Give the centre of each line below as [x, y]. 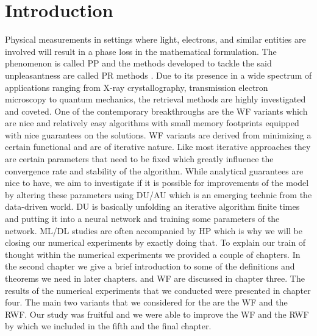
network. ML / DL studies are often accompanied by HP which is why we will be [154, 230]
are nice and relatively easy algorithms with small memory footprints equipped [152, 123]
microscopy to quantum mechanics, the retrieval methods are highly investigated [155, 99]
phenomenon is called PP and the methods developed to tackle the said [138, 63]
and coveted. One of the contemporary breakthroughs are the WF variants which [156, 111]
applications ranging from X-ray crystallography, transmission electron [137, 87]
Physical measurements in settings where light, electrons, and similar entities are [155, 39]
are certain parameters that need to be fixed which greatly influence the [139, 159]
